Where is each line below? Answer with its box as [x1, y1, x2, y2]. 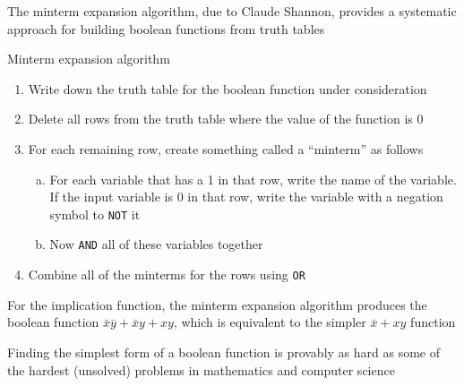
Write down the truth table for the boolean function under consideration [28, 79, 427, 98]
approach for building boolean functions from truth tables [7, 19, 325, 38]
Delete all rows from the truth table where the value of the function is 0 [28, 109, 424, 128]
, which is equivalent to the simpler [173, 313, 366, 331]
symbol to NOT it [49, 204, 141, 223]
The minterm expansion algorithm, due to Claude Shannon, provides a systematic [7, 2, 457, 20]
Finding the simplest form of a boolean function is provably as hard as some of [7, 342, 441, 361]
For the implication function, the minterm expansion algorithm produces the [7, 295, 427, 313]
